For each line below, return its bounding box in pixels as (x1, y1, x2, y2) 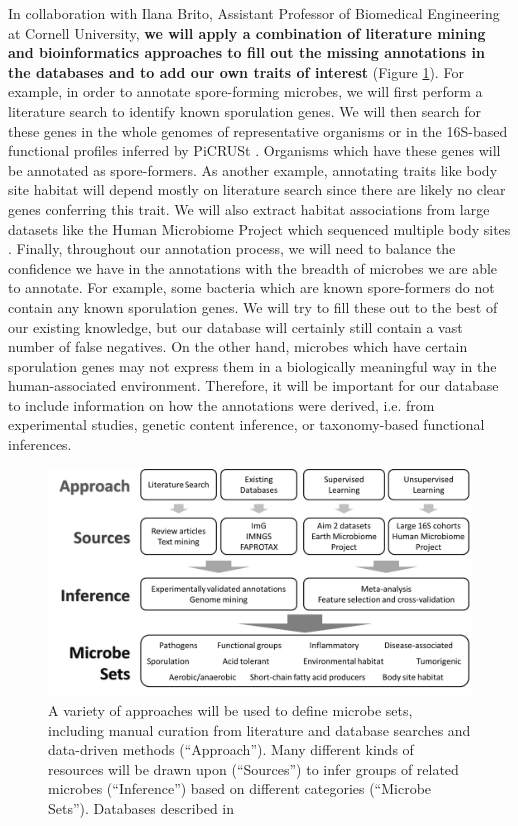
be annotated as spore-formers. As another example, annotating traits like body (8, 159, 498, 180)
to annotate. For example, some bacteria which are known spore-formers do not (8, 277, 495, 298)
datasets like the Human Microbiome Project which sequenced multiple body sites (8, 218, 511, 239)
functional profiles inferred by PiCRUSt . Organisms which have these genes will (8, 140, 501, 161)
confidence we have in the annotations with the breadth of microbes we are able (8, 257, 498, 278)
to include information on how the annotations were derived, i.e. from (8, 394, 435, 415)
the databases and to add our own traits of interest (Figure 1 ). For (8, 61, 464, 82)
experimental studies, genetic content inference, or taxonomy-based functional (8, 414, 485, 435)
